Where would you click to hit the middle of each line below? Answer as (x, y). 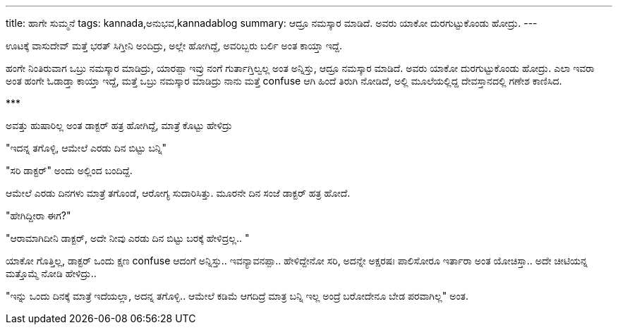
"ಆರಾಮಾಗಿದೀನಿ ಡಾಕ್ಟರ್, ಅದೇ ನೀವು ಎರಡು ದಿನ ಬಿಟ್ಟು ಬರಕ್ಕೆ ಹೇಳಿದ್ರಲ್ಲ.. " (128, 238)
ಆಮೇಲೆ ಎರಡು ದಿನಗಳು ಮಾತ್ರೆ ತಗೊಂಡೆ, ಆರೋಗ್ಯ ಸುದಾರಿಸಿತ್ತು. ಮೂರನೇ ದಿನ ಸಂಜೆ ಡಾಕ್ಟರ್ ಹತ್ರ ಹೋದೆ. (178, 193)
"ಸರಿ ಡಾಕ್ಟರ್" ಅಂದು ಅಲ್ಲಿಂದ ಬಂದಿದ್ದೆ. (69, 170)
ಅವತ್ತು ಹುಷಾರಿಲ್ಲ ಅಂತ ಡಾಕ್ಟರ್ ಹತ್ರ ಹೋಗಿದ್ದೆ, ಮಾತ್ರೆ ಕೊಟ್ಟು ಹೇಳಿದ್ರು (119, 125)
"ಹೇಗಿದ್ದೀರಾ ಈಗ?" (38, 215)
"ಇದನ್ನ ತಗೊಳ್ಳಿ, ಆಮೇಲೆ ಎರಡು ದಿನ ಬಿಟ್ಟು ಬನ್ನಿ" (86, 148)
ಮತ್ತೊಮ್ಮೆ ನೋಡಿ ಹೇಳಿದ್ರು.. (51, 273)
